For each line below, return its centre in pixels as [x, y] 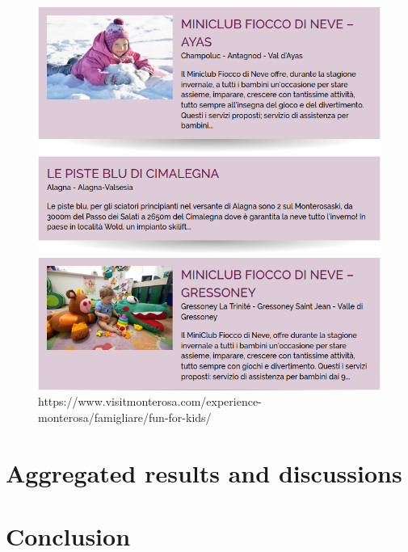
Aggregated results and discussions [204, 472]
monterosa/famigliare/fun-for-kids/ [125, 417]
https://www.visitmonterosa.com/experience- [150, 401]
